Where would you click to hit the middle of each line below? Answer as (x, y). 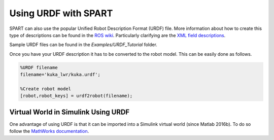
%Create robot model (45, 89)
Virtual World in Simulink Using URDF (70, 112)
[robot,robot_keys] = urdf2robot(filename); (76, 96)
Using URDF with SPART (61, 13)
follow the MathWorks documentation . (49, 131)
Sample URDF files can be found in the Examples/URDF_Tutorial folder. (83, 45)
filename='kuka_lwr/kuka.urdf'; (60, 75)
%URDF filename (39, 67)
